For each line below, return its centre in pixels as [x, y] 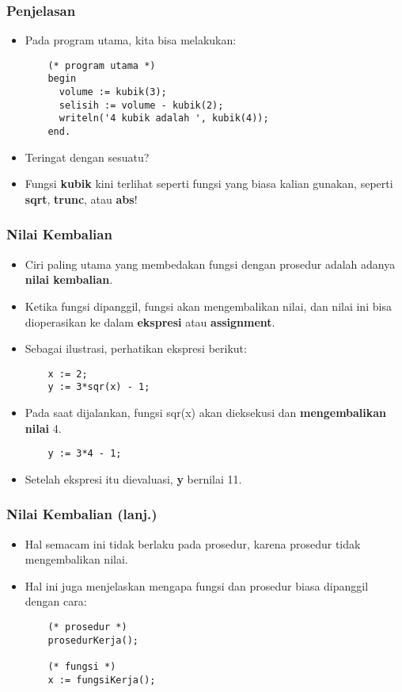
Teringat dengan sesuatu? [87, 157]
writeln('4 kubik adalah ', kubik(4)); [164, 119]
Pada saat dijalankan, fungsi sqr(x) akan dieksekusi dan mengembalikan [206, 413]
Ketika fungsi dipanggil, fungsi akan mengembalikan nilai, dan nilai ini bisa [208, 306]
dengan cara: [56, 601]
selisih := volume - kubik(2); [141, 105]
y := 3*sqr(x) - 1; [99, 387]
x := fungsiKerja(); [102, 680]
